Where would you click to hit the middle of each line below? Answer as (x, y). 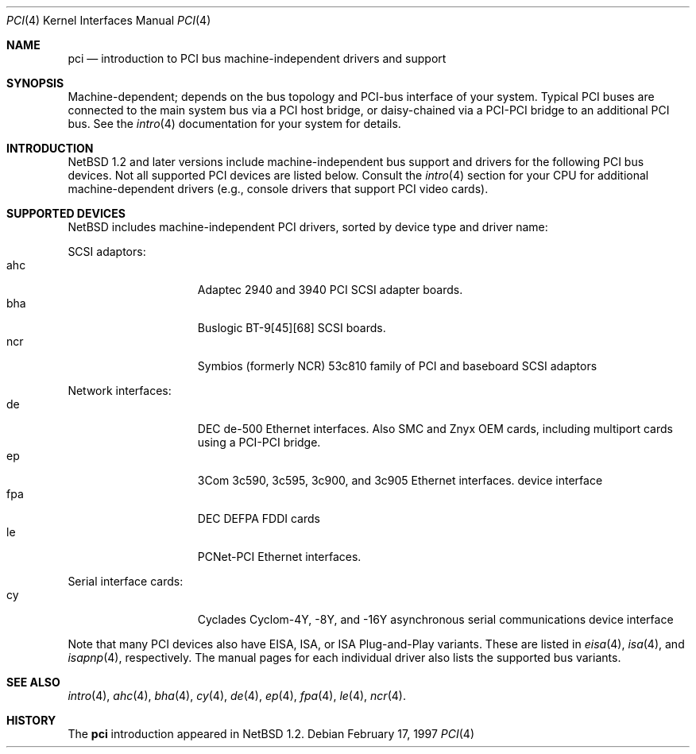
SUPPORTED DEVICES (66, 213)
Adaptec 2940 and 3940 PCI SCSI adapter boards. (330, 290)
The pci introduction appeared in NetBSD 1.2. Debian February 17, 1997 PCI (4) (271, 734)
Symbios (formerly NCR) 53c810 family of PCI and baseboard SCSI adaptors (397, 366)
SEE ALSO (33, 682)
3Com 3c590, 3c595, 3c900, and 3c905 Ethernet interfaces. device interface (400, 480)
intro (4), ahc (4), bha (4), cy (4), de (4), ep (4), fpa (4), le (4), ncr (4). (237, 696)
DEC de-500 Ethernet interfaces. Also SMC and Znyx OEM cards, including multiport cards (435, 429)
